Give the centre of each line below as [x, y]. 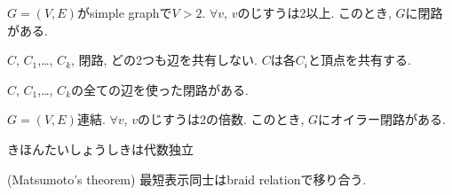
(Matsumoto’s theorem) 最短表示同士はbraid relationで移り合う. [187, 179]
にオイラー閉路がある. [382, 119]
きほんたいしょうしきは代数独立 [100, 148]
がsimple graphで [124, 12]
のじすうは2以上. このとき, [314, 12]
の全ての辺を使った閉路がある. [160, 89]
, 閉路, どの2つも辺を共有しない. [165, 60]
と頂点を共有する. [359, 60]
